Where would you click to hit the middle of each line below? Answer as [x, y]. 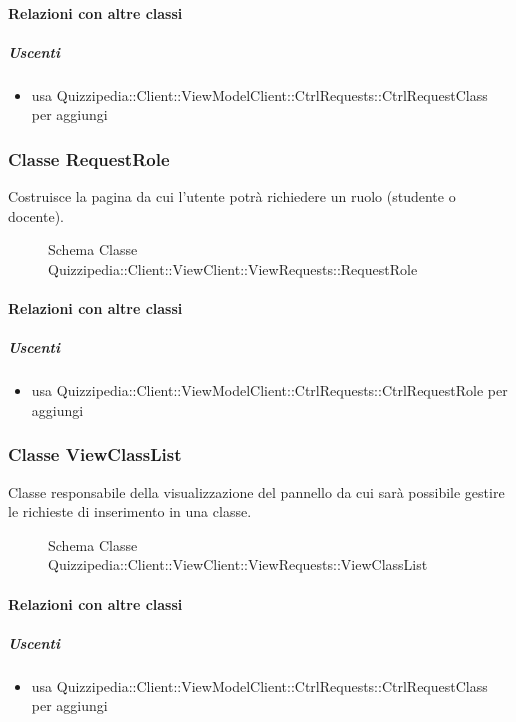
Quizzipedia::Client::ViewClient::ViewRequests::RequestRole [233, 268]
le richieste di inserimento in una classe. [130, 511]
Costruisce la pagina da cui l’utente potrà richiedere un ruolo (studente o [232, 196]
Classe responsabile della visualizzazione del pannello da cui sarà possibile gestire [256, 491]
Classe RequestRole [89, 158]
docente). [36, 215]
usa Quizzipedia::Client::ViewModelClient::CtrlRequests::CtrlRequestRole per [269, 390]
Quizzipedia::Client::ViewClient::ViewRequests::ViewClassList [238, 564]
